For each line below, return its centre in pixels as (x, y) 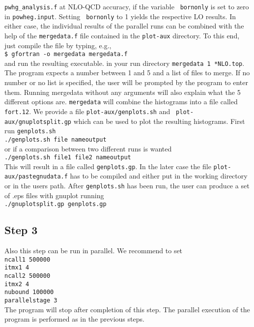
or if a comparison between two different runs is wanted (88, 148)
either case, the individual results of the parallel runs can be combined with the (124, 26)
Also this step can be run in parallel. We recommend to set (94, 251)
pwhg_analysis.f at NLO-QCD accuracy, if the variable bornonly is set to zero (127, 6)
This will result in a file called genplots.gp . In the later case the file (108, 166)
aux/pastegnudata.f (36, 177)
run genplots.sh (30, 131)
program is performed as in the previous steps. (74, 319)
